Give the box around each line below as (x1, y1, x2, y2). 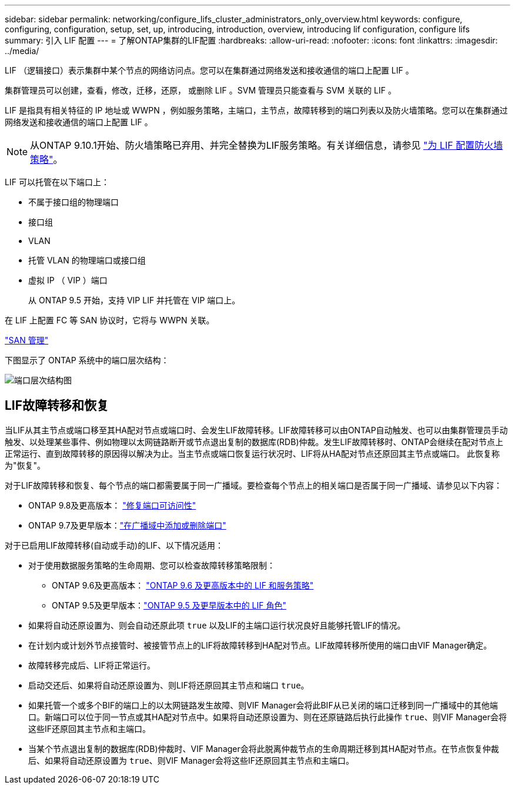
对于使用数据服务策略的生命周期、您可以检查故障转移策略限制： (28, 560, 275, 570)
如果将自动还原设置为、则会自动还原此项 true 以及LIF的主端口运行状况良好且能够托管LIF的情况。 (28, 620, 406, 630)
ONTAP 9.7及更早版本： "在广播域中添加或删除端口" (28, 520, 226, 530)
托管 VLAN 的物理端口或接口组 (28, 255, 146, 265)
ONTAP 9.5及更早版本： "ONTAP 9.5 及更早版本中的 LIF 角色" (52, 600, 287, 610)
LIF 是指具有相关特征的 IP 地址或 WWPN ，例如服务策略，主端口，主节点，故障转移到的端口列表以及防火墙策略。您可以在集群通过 (5, 105, 508, 115)
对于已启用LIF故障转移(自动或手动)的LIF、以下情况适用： (5, 540, 224, 550)
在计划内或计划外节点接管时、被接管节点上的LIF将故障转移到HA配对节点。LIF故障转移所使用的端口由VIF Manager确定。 (28, 640, 492, 650)
